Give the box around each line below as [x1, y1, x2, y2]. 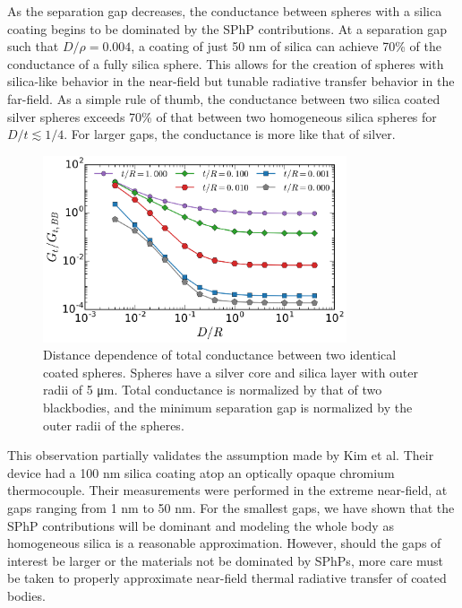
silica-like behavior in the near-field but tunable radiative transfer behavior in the [7, 72, 455, 91]
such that [7, 37, 59, 56]
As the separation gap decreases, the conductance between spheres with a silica [7, 2, 442, 20]
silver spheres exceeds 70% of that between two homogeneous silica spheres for [7, 107, 437, 126]
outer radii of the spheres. [43, 415, 184, 434]
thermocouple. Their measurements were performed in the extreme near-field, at [7, 481, 448, 499]
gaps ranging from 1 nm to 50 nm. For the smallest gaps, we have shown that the [7, 498, 455, 517]
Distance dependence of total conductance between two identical [43, 345, 397, 364]
